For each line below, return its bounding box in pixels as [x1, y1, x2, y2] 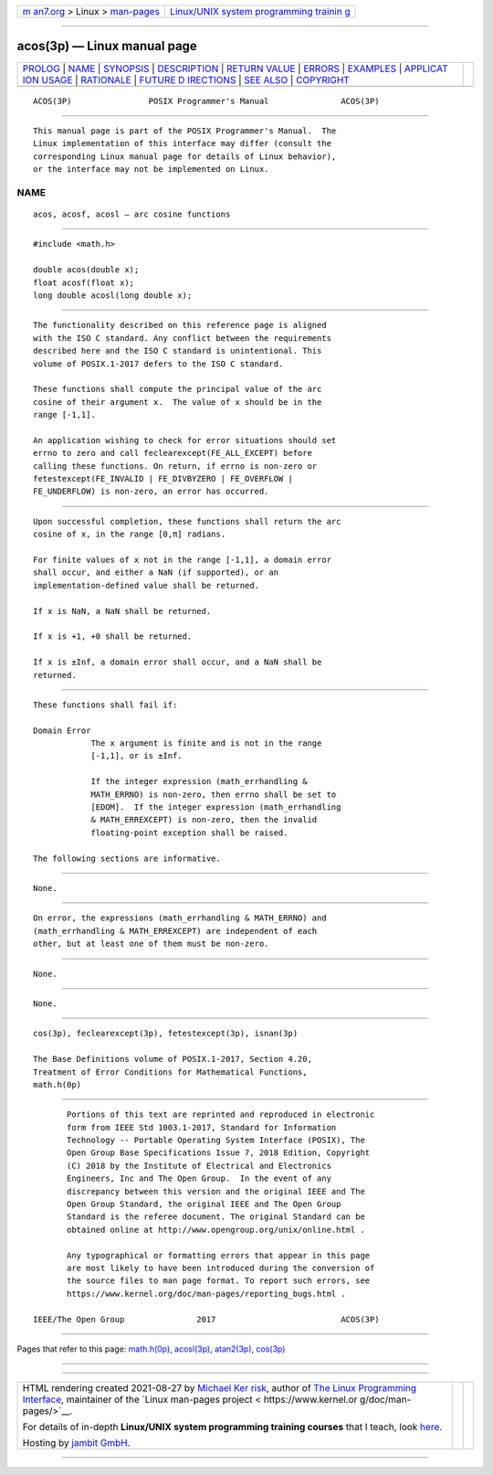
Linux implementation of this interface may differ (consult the [33, 138, 332, 149]
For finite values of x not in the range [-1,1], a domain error [33, 555, 332, 566]
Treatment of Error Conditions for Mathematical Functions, [33, 1066, 308, 1077]
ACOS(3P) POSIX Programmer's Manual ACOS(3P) [33, 96, 380, 106]
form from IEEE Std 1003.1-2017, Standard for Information [67, 1122, 337, 1132]
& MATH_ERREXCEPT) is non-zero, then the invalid [90, 814, 318, 825]
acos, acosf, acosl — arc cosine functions [33, 209, 231, 219]
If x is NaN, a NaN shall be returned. [33, 606, 212, 616]
